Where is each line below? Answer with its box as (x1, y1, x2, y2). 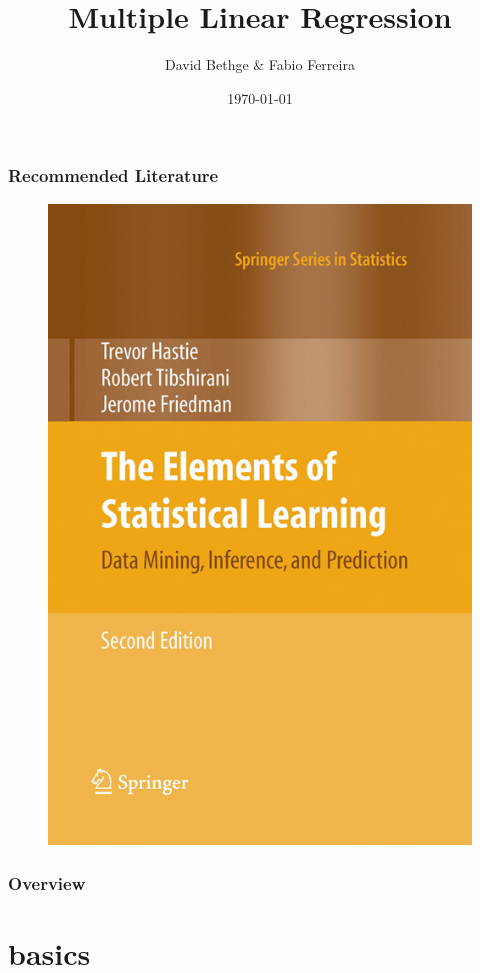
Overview (8, 871, 86, 896)
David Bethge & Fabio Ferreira (165, 54, 355, 75)
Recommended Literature (8, 163, 219, 188)
